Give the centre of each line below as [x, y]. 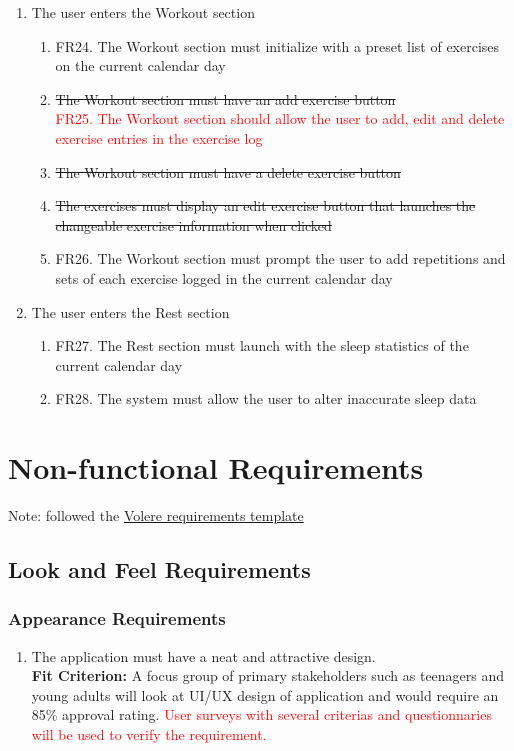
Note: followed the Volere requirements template [156, 515]
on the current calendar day [140, 65]
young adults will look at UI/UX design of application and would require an [265, 694]
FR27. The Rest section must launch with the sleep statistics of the [262, 345]
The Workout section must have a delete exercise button [228, 171]
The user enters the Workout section [143, 12]
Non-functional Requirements [216, 467]
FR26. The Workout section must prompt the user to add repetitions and [280, 258]
